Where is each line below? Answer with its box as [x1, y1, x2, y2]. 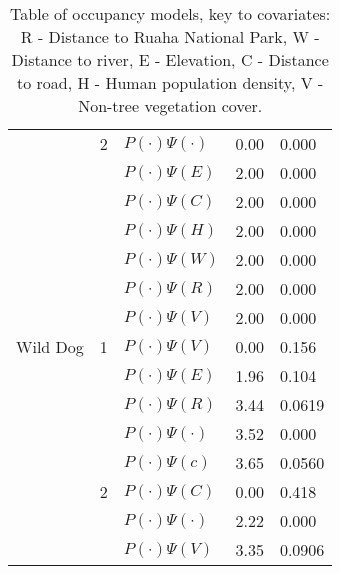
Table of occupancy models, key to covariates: [10, 2, 331, 25]
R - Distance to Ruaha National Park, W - [20, 25, 320, 48]
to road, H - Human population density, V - [16, 71, 324, 94]
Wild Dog [16, 335, 84, 358]
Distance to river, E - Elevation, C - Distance [11, 48, 329, 71]
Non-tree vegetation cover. [78, 94, 263, 117]
